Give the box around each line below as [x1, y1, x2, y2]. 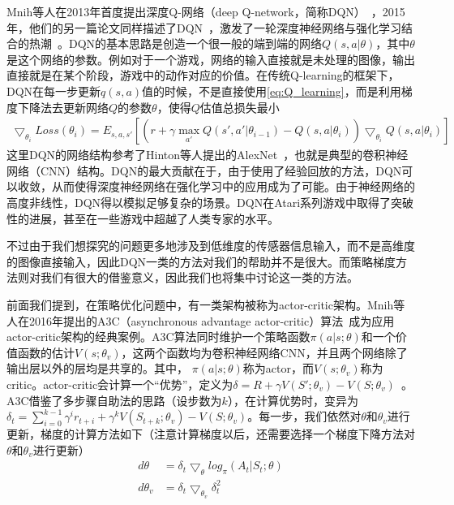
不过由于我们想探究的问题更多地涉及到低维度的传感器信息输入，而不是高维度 [6, 237, 415, 254]
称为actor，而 [242, 360, 314, 377]
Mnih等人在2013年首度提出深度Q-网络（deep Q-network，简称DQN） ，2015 [6, 3, 405, 19]
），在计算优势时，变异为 [227, 391, 358, 408]
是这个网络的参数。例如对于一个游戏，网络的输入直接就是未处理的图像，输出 [6, 50, 415, 67]
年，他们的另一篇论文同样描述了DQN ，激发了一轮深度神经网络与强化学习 [6, 19, 402, 36]
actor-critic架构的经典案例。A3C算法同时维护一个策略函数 [6, 328, 311, 345]
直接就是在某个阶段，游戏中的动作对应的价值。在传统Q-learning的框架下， [6, 67, 400, 84]
